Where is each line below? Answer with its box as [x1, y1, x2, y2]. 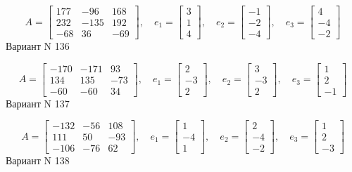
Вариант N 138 [6, 153, 70, 168]
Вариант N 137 [6, 95, 70, 110]
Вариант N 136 [6, 39, 70, 53]
